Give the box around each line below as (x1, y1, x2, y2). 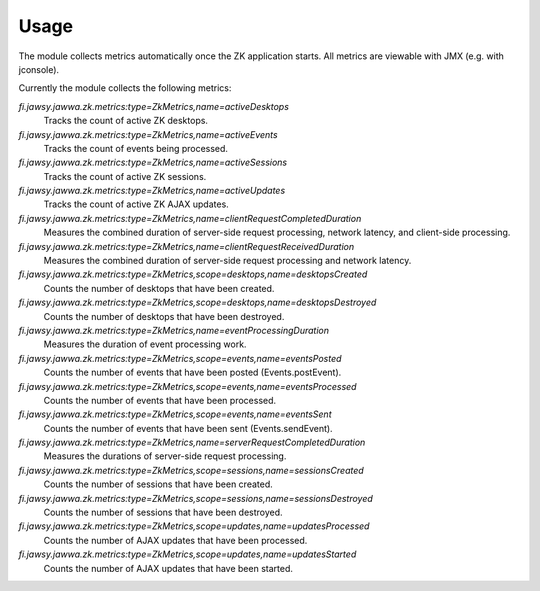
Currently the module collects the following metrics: (18, 82, 232, 94)
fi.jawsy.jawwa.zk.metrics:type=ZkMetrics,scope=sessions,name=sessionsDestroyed (18, 492, 374, 504)
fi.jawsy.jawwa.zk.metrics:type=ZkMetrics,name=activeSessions (18, 156, 288, 169)
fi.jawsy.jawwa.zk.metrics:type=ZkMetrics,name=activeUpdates (18, 185, 286, 197)
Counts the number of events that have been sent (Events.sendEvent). (43, 422, 334, 434)
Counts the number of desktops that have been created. (43, 282, 275, 294)
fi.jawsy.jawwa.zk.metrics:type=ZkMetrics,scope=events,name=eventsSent (18, 408, 332, 420)
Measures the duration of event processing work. (43, 338, 247, 350)
